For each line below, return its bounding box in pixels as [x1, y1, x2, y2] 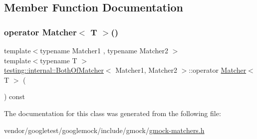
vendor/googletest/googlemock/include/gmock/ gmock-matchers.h [4, 125, 205, 135]
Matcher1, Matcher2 [115, 65, 177, 75]
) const [4, 91, 25, 102]
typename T [40, 55, 77, 65]
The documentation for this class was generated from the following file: [4, 108, 221, 118]
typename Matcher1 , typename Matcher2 [40, 45, 169, 55]
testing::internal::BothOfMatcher [4, 65, 104, 75]
